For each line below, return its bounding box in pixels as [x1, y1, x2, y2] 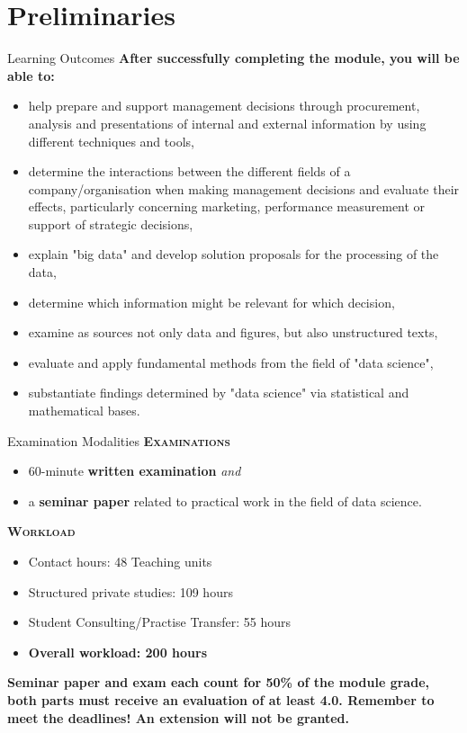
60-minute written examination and [28, 461, 241, 480]
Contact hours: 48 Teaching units [28, 552, 212, 570]
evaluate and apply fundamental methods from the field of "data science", [28, 353, 434, 371]
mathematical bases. [28, 401, 140, 420]
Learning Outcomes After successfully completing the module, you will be [7, 49, 460, 67]
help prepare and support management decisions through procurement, [28, 96, 420, 115]
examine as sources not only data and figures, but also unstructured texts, [28, 323, 438, 342]
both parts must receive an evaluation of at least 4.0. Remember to [7, 690, 435, 709]
